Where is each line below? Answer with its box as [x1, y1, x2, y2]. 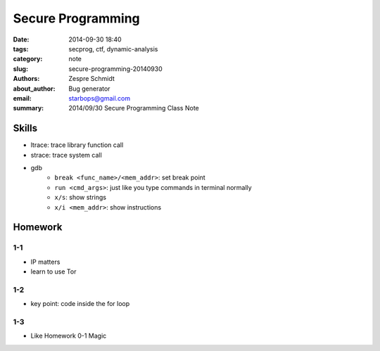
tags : [13, 44, 29, 53]
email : [13, 94, 32, 102]
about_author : [13, 84, 56, 93]
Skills [13, 122, 38, 134]
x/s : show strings [54, 193, 107, 202]
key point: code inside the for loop [30, 300, 130, 308]
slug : [13, 64, 28, 73]
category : [13, 55, 43, 63]
